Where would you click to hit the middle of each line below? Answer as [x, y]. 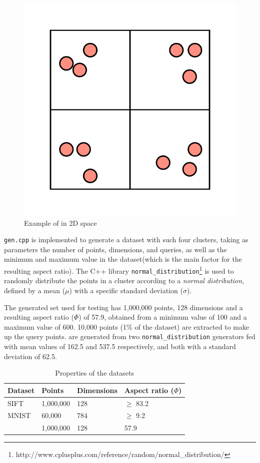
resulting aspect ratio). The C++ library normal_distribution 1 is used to [119, 270]
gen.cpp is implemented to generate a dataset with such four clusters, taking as [126, 239]
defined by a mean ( [35, 290]
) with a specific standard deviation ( [126, 290]
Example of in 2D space [60, 223]
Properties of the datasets [94, 373]
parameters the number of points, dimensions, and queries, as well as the [115, 249]
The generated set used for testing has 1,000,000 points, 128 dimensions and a [123, 307]
